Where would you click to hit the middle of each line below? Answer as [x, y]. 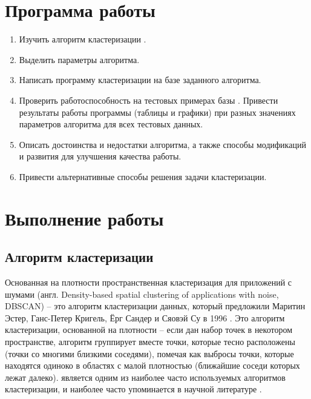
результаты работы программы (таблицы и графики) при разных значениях [157, 112]
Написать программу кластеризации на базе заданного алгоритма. [140, 80]
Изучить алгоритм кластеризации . [83, 39]
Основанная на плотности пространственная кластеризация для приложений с [149, 282]
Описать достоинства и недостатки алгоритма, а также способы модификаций [162, 144]
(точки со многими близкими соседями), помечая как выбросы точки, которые [149, 353]
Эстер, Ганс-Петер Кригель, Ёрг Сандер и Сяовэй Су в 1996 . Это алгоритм [145, 317]
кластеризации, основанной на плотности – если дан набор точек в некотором [149, 330]
